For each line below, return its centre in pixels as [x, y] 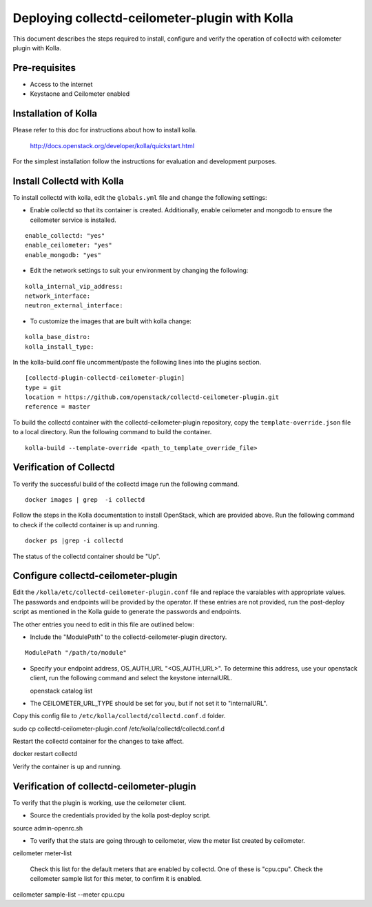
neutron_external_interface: [74, 306]
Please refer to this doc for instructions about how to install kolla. [105, 130]
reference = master [58, 407]
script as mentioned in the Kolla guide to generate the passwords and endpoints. [127, 612]
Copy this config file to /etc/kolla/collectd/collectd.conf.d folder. [119, 716]
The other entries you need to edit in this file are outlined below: [104, 624]
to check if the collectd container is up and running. [86, 524]
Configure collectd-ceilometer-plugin [95, 576]
